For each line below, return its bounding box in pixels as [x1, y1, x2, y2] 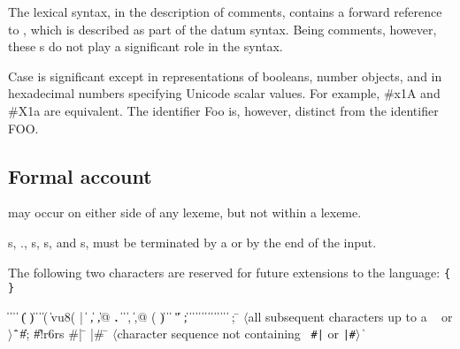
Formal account [8, 162, 152, 189]
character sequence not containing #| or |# [117, 324, 356, 343]
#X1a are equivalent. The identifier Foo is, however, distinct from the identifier [8, 101, 439, 119]
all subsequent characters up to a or [248, 307, 453, 325]
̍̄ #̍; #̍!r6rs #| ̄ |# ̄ [12, 324, 109, 343]
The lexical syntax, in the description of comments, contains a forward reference [8, 3, 442, 20]
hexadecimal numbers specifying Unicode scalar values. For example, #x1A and [8, 84, 441, 102]
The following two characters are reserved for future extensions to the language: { [8, 262, 451, 281]
